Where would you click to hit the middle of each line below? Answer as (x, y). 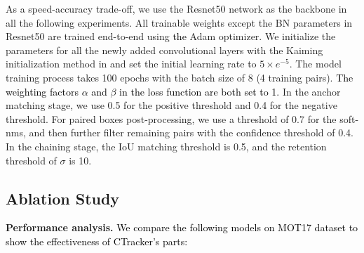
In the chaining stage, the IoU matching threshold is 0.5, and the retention (166, 146)
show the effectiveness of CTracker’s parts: (97, 241)
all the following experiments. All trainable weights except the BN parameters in (179, 22)
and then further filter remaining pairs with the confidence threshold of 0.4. (191, 132)
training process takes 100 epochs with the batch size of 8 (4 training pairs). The (180, 77)
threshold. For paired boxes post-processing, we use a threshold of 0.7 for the (171, 118)
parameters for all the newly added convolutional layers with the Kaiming (164, 50)
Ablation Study (63, 198)
